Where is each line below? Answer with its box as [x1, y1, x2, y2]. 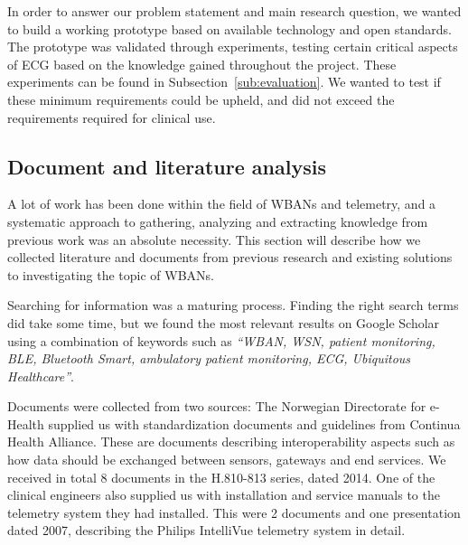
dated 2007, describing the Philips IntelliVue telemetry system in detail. [7, 521, 406, 540]
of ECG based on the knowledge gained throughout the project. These [7, 54, 397, 73]
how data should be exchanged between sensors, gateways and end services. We [7, 450, 446, 469]
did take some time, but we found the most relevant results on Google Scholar [7, 313, 440, 332]
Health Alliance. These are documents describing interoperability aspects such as [7, 432, 455, 451]
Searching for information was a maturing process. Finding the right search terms [7, 296, 459, 315]
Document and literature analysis [7, 152, 326, 180]
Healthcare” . [7, 366, 74, 385]
